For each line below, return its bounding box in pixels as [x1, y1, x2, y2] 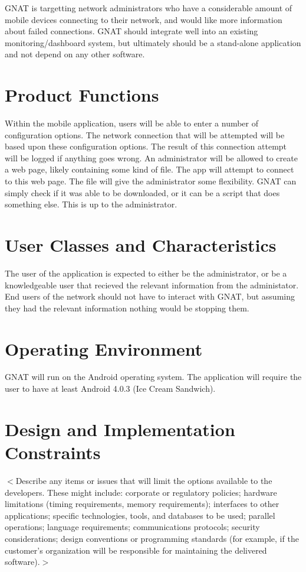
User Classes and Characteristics [5, 233, 277, 257]
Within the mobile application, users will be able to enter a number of [5, 117, 259, 129]
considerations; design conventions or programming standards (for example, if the [5, 532, 299, 544]
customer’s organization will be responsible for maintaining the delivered [5, 544, 267, 556]
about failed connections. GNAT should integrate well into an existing [5, 25, 258, 37]
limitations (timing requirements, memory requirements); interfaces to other [5, 498, 279, 510]
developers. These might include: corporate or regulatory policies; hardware [5, 486, 277, 498]
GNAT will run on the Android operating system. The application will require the [5, 370, 302, 383]
